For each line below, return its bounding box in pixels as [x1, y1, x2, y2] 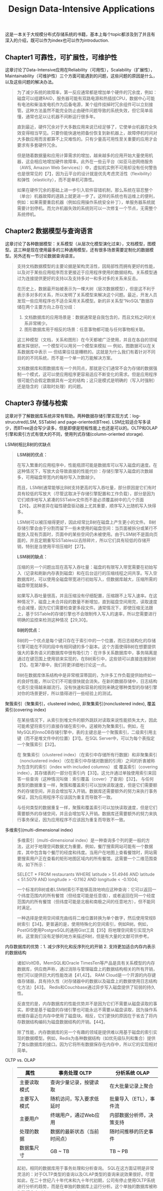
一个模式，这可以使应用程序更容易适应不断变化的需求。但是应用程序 [21, 371, 158, 377]
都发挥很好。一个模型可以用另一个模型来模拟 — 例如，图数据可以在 [16, 342, 151, 348]
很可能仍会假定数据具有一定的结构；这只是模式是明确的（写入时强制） [16, 377, 158, 383]
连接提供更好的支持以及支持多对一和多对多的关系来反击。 [25, 275, 141, 281]
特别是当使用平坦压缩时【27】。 [25, 543, 88, 549]
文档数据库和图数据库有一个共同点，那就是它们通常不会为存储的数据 [16, 365, 153, 371]
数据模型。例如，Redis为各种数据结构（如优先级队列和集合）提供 [25, 1035, 156, 1041]
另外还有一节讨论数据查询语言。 [13, 253, 78, 258]
